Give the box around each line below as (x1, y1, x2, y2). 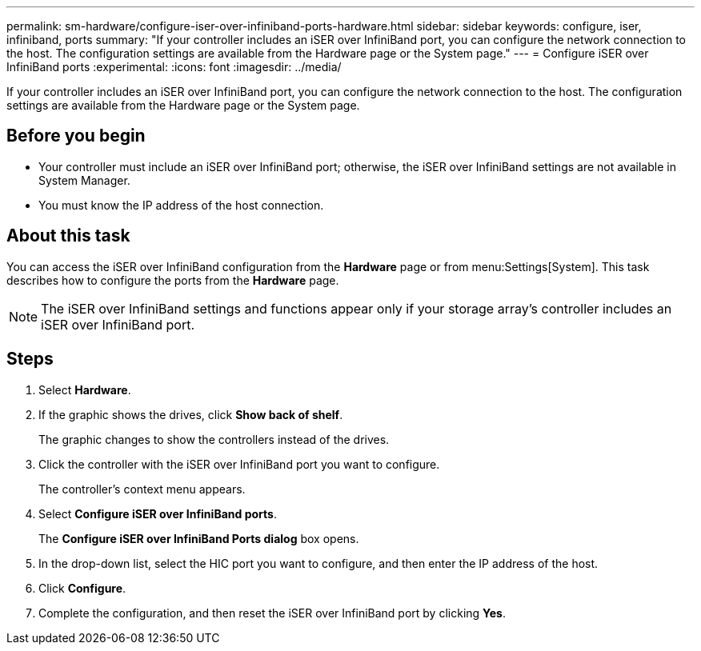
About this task (6, 226, 130, 246)
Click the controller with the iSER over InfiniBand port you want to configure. (38, 457, 440, 471)
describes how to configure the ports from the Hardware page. (6, 273, 339, 287)
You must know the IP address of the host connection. (38, 198, 324, 212)
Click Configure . (38, 581, 126, 595)
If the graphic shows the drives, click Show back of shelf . (38, 407, 343, 421)
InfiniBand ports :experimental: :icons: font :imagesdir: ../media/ (6, 60, 342, 74)
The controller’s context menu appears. (38, 481, 246, 496)
